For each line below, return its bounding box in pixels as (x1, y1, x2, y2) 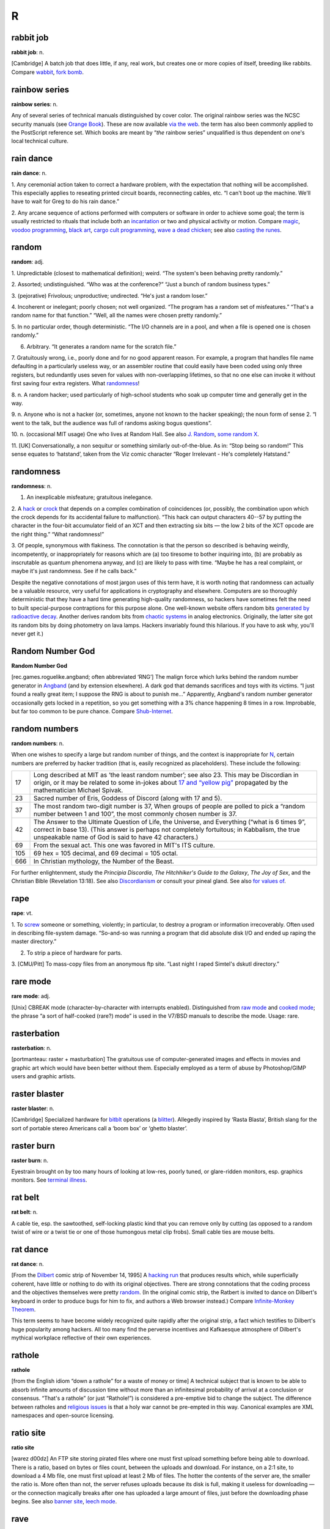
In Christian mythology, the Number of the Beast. (33, 857, 174, 865)
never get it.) (11, 630, 44, 637)
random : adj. (11, 258, 44, 265)
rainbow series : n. (11, 100, 58, 108)
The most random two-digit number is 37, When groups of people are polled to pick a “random (33, 802, 306, 810)
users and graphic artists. (11, 1073, 76, 1079)
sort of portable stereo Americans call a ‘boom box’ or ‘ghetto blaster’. (11, 1124, 188, 1131)
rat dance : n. (11, 1260, 44, 1267)
